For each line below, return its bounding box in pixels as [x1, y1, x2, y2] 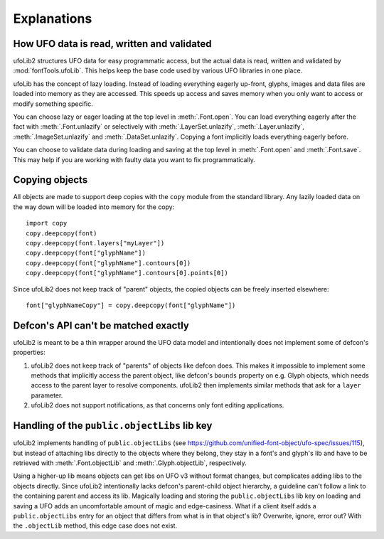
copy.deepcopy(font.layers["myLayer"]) [26, 239, 165, 247]
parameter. [31, 391, 63, 400]
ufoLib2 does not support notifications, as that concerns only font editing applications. [31, 401, 284, 410]
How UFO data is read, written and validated [13, 38, 213, 50]
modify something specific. [13, 100, 93, 108]
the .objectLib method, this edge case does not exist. [13, 521, 178, 530]
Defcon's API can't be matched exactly [13, 319, 190, 331]
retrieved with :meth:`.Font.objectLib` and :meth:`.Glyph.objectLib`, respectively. [13, 459, 247, 467]
